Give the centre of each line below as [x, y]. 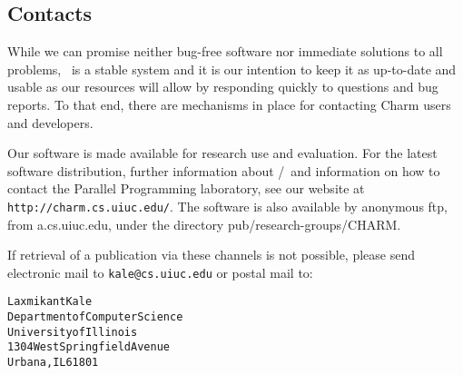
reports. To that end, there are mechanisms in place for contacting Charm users [229, 104]
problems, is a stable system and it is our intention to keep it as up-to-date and [232, 69]
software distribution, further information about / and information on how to [224, 170]
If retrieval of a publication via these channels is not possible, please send [211, 255]
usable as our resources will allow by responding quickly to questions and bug [223, 87]
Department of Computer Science [95, 317]
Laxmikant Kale [50, 302]
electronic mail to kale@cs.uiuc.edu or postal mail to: [160, 272]
